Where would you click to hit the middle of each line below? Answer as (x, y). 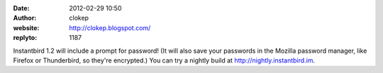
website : (26, 27)
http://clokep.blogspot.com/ (110, 27)
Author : (25, 18)
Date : (21, 8)
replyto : (25, 38)
